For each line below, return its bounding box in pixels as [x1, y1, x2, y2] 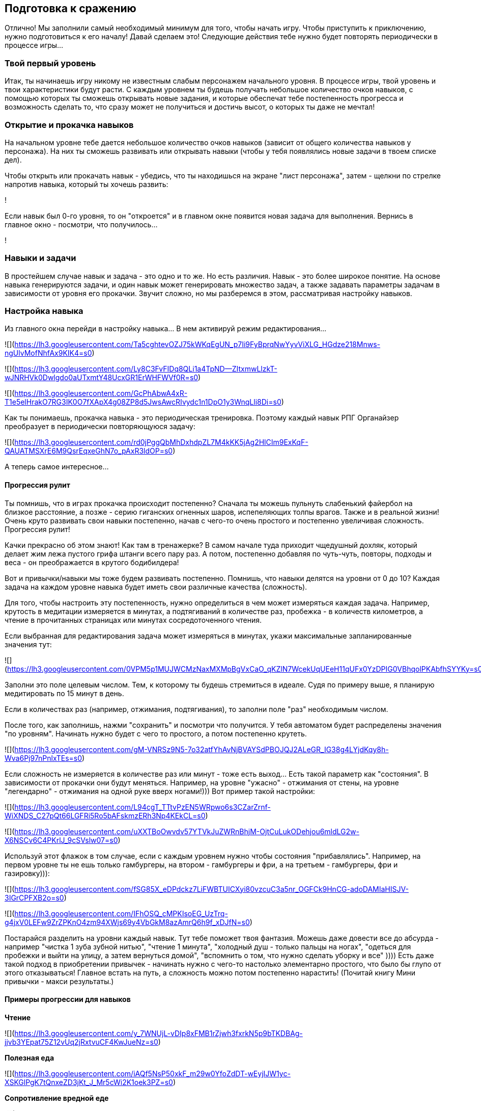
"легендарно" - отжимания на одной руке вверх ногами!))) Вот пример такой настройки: [5, 786, 315, 796]
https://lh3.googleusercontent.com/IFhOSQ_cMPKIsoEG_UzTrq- [14, 909, 228, 918]
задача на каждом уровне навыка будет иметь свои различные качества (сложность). [5, 582, 307, 591]
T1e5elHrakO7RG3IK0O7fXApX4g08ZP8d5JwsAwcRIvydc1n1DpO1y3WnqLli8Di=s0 [5, 398, 281, 407]
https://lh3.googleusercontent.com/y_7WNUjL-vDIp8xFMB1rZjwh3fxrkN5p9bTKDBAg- [14, 1028, 303, 1038]
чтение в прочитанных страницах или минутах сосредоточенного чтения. [5, 615, 262, 624]
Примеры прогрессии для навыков [5, 995, 131, 1004]
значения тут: [5, 640, 52, 649]
